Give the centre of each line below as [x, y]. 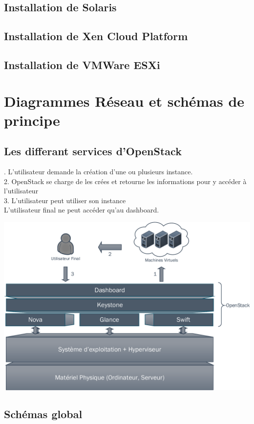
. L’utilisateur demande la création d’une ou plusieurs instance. [98, 172]
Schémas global [43, 413]
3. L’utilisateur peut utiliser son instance [65, 200]
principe [32, 120]
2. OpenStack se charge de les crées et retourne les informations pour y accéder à [125, 181]
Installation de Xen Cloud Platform [96, 36]
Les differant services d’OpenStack [93, 151]
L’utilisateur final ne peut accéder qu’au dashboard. [82, 210]
